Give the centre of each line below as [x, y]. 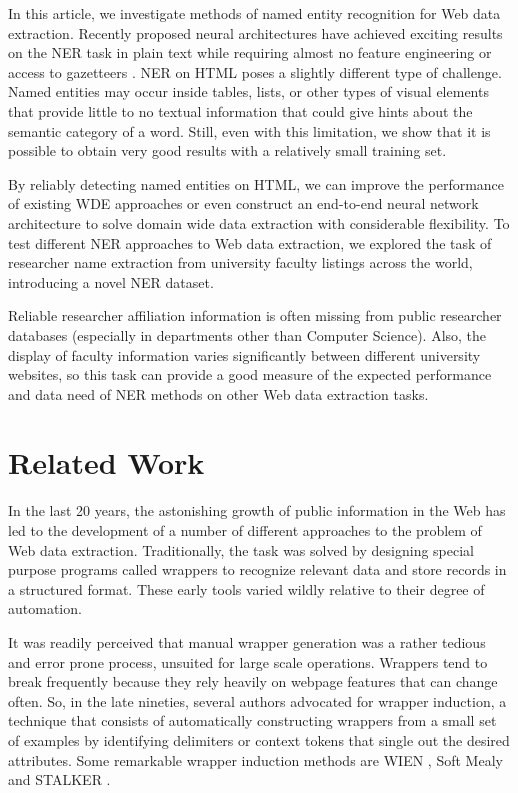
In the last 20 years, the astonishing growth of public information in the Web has [257, 510]
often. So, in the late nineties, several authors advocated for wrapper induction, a [257, 700]
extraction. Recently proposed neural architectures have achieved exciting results [255, 32]
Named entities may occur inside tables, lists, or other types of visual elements [248, 91]
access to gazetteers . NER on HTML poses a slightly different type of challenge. [255, 71]
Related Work [106, 462]
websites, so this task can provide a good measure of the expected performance [250, 374]
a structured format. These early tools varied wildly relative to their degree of [246, 588]
